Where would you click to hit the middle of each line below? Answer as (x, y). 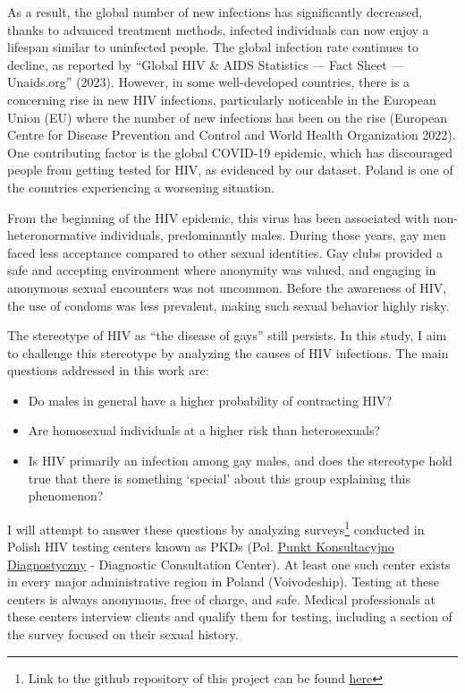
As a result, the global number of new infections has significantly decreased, (215, 12)
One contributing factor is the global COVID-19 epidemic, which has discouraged (230, 152)
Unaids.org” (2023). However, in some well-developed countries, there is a (208, 82)
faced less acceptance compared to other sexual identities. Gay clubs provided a (225, 252)
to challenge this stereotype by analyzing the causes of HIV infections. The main (228, 352)
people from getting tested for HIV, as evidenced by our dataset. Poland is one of (230, 170)
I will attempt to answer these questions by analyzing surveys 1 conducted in (216, 527)
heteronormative (52, 235)
